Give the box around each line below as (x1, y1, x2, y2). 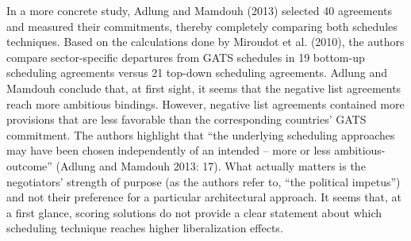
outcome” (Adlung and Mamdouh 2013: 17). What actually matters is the (6, 157, 366, 174)
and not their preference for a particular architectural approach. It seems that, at (6, 189, 401, 205)
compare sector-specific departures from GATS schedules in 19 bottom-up (6, 48, 365, 65)
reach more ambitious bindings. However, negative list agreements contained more (6, 95, 405, 112)
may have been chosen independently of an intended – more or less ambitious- (6, 142, 386, 159)
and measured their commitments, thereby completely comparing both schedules (6, 17, 398, 34)
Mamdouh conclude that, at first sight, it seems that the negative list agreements (6, 79, 401, 96)
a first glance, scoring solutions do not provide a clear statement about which (6, 204, 382, 220)
